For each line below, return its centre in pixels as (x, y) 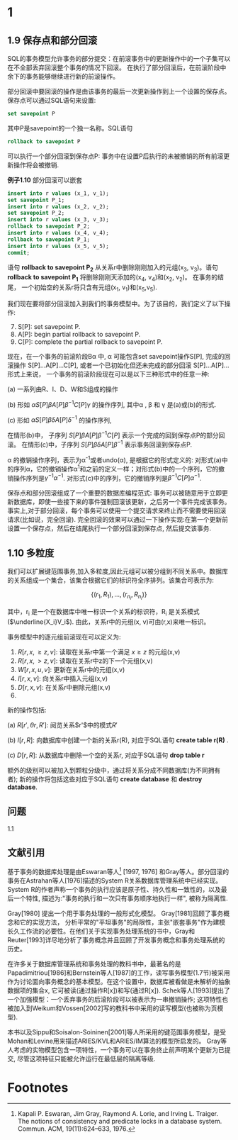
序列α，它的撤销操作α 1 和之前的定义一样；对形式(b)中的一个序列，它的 (116, 468)
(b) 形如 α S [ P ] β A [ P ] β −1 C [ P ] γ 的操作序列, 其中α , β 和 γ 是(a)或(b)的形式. (112, 403)
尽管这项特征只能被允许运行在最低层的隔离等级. (86, 1058)
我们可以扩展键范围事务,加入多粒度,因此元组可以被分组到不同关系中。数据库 (118, 571)
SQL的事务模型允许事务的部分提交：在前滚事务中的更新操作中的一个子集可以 (119, 58)
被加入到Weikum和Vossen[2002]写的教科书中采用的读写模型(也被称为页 (112, 1008)
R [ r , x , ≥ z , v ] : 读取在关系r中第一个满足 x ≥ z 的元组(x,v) (99, 652)
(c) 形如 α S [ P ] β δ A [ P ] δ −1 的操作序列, (59, 419)
